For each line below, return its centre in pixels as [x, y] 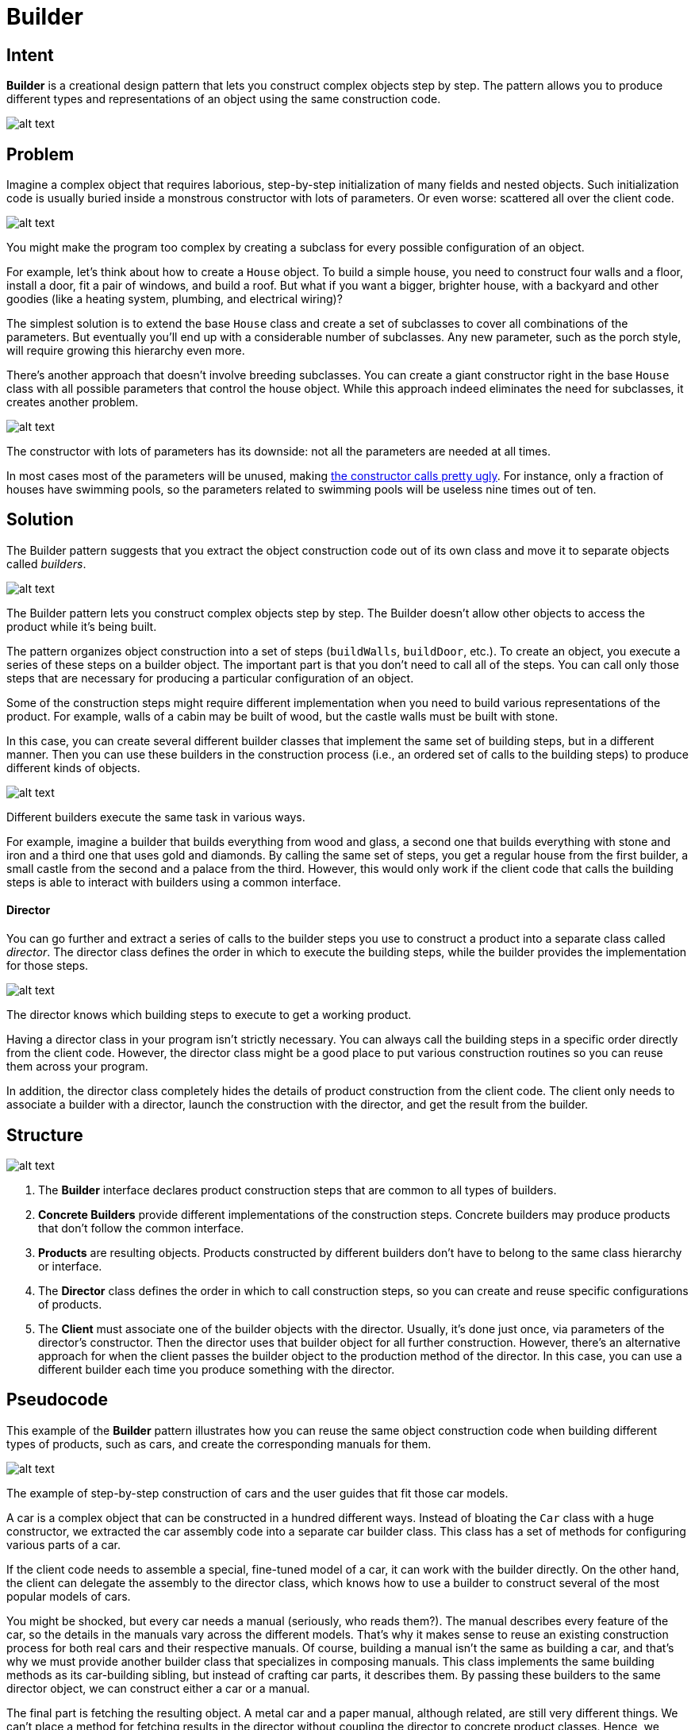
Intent [30, 55]
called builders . [46, 563]
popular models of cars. [69, 1596]
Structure [45, 1135]
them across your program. [77, 1067]
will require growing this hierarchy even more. [126, 351]
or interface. [70, 1266]
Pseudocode [58, 1400]
